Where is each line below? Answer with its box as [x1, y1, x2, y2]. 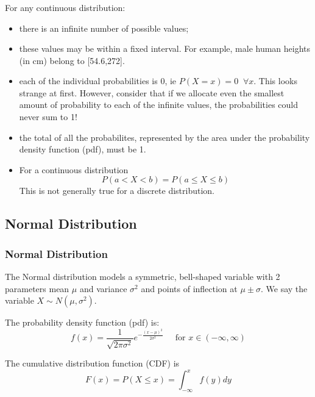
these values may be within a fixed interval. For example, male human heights [19, 42, 311, 55]
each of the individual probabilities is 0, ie [19, 74, 177, 87]
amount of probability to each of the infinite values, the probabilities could [19, 98, 299, 111]
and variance [79, 282, 127, 295]
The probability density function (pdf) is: [5, 316, 160, 329]
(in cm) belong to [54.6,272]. [19, 54, 125, 66]
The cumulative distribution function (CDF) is [5, 357, 180, 370]
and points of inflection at [141, 282, 238, 295]
